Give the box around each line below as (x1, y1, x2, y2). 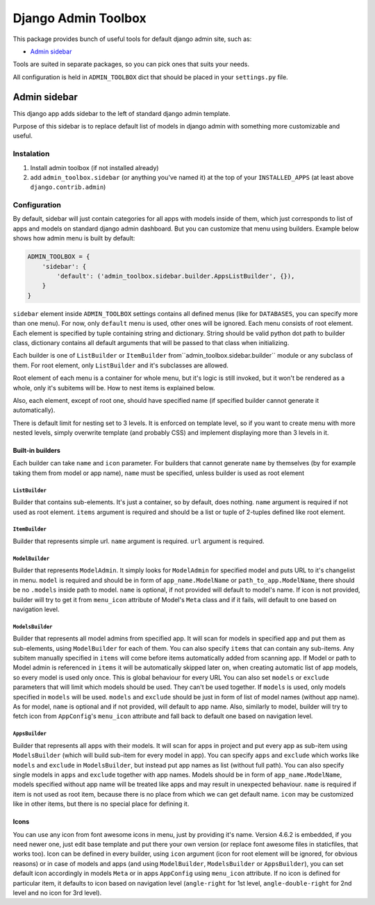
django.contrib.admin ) (30, 183, 106, 191)
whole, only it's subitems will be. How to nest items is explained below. (12, 383, 215, 392)
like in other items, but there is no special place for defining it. (12, 799, 190, 808)
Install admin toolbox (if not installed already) (30, 163, 159, 172)
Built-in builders (12, 447, 60, 455)
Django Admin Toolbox (12, 10, 147, 26)
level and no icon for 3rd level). (12, 888, 102, 897)
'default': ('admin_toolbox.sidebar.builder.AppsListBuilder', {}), (56, 272, 295, 281)
